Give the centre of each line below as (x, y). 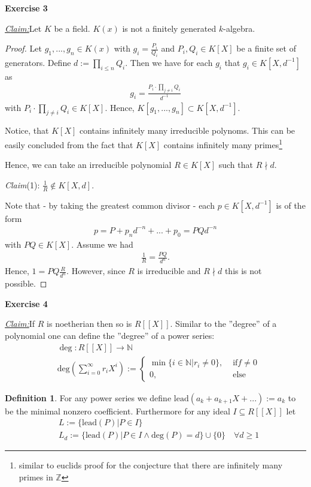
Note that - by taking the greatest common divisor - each (110, 205)
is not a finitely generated (169, 28)
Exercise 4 (26, 303)
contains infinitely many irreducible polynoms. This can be (187, 130)
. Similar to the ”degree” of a (223, 324)
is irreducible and (169, 271)
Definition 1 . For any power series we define (88, 397)
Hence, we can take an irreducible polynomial (88, 165)
